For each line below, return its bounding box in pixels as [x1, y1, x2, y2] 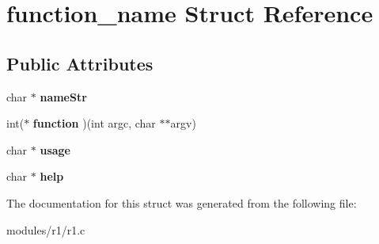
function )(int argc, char [32, 115, 156, 132]
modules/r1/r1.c [6, 221, 85, 238]
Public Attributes [6, 51, 153, 75]
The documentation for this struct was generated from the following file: [6, 194, 357, 211]
